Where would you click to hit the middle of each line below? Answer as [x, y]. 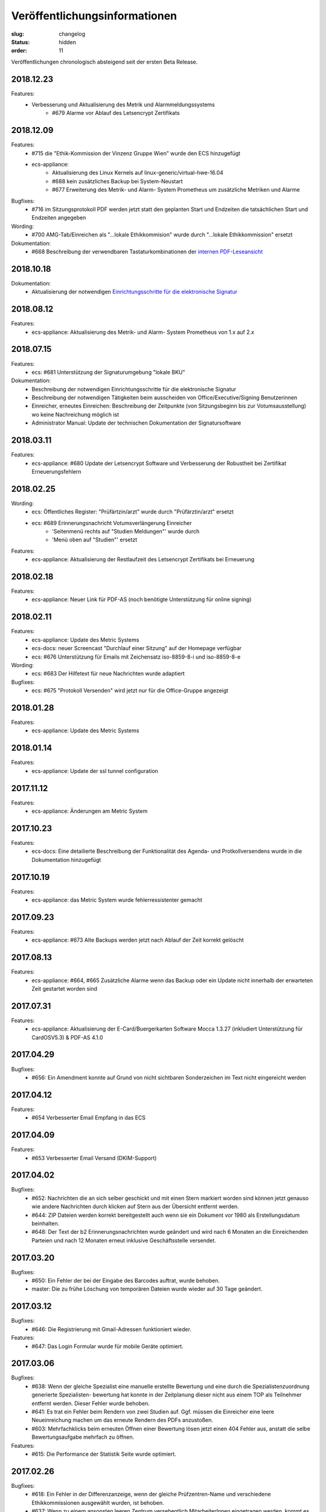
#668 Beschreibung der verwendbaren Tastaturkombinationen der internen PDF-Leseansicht [147, 252]
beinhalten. [46, 1224]
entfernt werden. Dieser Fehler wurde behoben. [91, 1403]
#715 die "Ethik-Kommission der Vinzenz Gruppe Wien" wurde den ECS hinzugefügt [136, 153]
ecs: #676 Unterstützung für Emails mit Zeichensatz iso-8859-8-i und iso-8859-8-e [136, 657]
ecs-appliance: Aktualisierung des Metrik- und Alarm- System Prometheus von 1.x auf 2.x [143, 332]
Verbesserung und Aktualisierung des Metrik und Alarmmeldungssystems [123, 105]
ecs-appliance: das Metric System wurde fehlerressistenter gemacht [117, 900]
